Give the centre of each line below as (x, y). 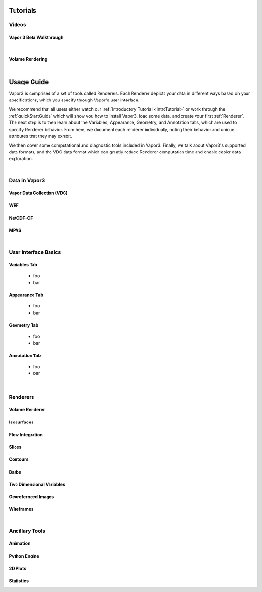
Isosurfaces (21, 422)
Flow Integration (26, 435)
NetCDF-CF (21, 218)
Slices (15, 447)
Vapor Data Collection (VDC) (38, 193)
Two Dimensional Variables (37, 484)
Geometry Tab (24, 325)
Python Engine (24, 556)
